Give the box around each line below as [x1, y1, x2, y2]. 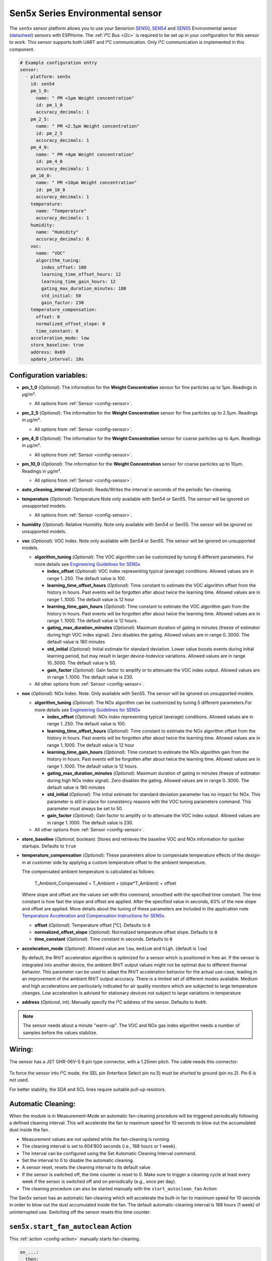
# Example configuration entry [20, 60, 98, 66]
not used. [9, 1077, 29, 1083]
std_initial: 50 [41, 293, 82, 299]
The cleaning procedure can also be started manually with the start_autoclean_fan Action [22, 1185, 217, 1191]
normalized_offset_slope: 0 [36, 321, 105, 327]
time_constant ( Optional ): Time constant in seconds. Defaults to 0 [34, 936, 173, 942]
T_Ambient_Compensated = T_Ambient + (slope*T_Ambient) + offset [34, 880, 176, 886]
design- [245, 852, 261, 858]
